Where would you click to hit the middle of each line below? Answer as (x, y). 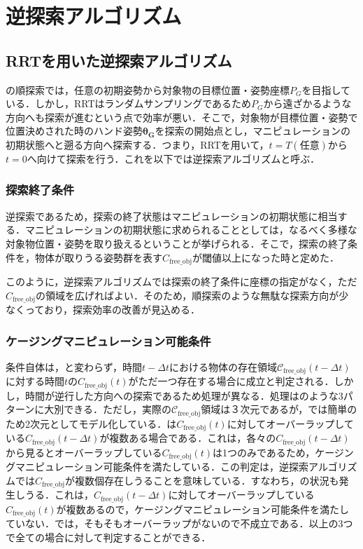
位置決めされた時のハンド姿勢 (74, 131)
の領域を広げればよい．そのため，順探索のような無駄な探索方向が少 (192, 295)
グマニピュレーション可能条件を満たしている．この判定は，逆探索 (157, 467)
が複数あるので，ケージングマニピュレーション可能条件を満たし (203, 509)
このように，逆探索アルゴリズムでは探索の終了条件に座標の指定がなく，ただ (181, 281)
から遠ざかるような (307, 103)
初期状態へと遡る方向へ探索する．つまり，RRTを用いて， (137, 144)
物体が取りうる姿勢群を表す (98, 257)
